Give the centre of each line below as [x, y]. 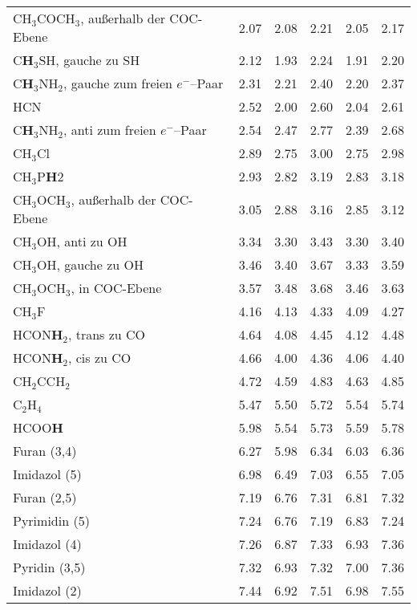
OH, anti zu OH [82, 241]
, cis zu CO [99, 358]
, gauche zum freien [118, 83]
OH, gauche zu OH [90, 264]
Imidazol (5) [47, 474]
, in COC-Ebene [116, 288]
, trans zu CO [107, 334]
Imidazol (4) [47, 544]
